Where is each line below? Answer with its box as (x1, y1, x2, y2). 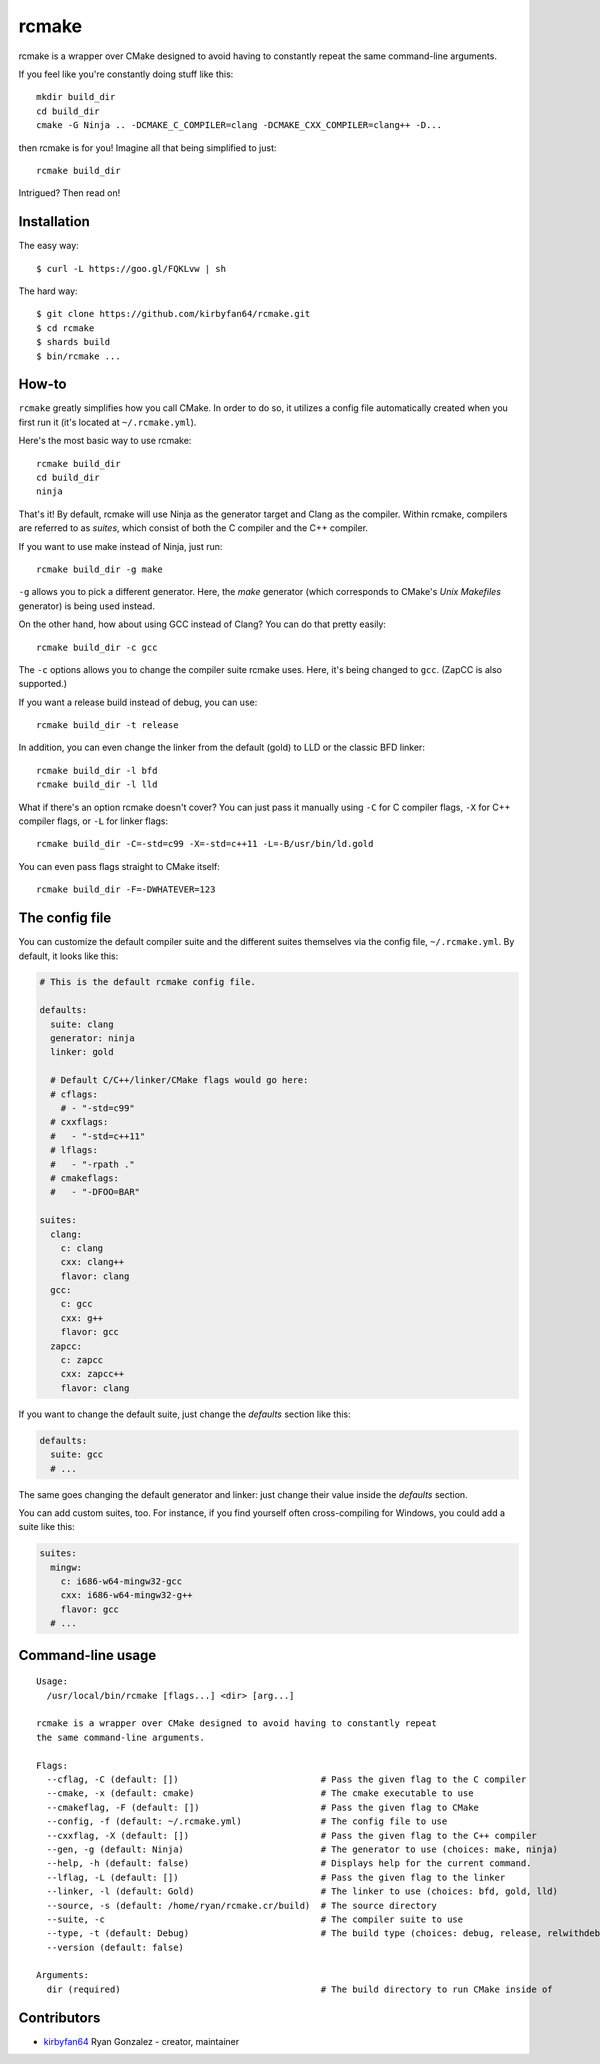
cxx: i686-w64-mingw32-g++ (60, 1590, 194, 1601)
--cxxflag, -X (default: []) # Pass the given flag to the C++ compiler (46, 1830, 537, 1841)
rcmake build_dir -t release (36, 720, 179, 731)
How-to (18, 376, 67, 393)
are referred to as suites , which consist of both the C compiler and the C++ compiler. (18, 522, 369, 534)
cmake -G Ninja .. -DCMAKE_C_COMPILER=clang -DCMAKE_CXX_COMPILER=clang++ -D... (36, 120, 443, 131)
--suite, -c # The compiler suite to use (46, 1913, 464, 1925)
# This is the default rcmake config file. (39, 976, 257, 988)
